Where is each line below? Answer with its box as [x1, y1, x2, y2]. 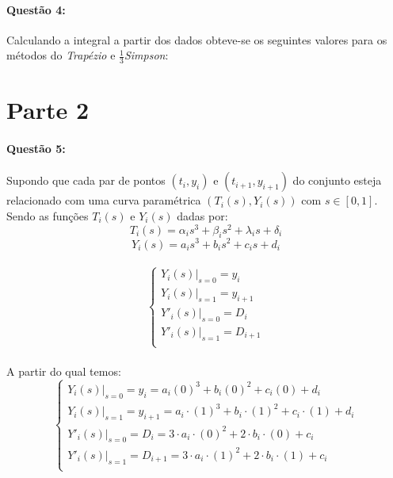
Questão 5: [6, 140, 66, 157]
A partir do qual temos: [6, 362, 121, 379]
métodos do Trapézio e [6, 47, 116, 63]
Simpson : [124, 47, 169, 63]
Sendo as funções [6, 207, 89, 224]
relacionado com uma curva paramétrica [6, 192, 201, 208]
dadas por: [177, 207, 228, 224]
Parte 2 [6, 94, 90, 126]
